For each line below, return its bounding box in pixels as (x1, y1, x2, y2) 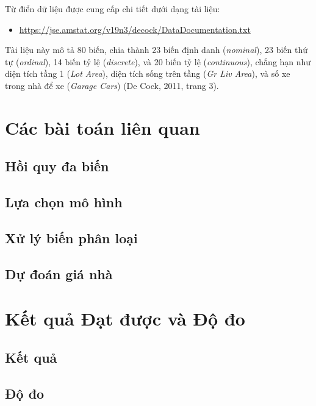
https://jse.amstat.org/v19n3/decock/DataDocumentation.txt (19, 23, 251, 35)
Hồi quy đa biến (5, 157, 109, 176)
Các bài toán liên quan (5, 115, 200, 140)
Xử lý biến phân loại (5, 228, 138, 247)
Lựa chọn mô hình (5, 193, 123, 212)
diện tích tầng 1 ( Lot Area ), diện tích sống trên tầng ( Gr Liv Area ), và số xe (5, 67, 290, 80)
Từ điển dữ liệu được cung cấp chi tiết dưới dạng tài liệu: (5, 2, 220, 15)
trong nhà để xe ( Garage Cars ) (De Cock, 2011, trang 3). (5, 79, 219, 91)
